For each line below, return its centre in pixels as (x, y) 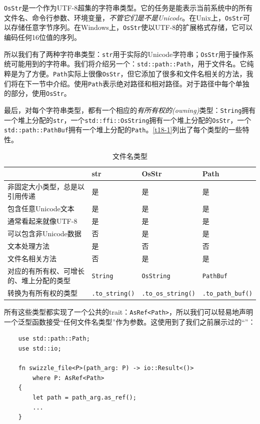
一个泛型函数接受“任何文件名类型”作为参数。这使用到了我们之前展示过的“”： (130, 321)
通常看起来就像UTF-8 (42, 221)
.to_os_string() (168, 293)
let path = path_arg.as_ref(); (84, 397)
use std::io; (40, 348)
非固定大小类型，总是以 (46, 186)
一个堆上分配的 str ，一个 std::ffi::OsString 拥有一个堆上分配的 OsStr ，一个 (128, 120)
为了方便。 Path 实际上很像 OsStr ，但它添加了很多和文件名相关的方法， (132, 73)
